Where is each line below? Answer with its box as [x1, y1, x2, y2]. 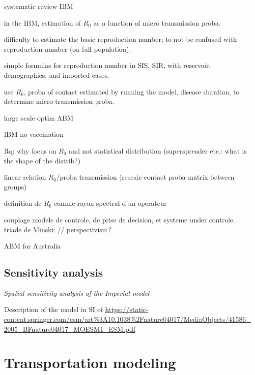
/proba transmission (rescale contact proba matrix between [56, 172, 235, 182]
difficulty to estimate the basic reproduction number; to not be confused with [4, 34, 237, 44]
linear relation [4, 172, 46, 182]
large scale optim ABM [4, 112, 74, 123]
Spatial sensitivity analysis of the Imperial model [4, 287, 150, 298]
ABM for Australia [4, 241, 61, 251]
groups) [4, 181, 27, 191]
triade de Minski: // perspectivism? [4, 224, 112, 234]
